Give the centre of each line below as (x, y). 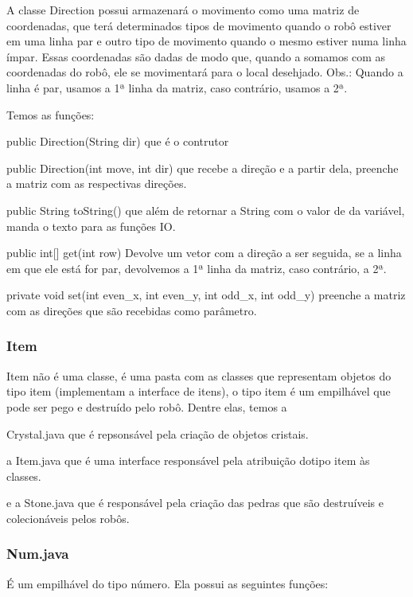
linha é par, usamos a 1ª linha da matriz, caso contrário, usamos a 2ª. (177, 87)
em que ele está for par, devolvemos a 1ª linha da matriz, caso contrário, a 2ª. (197, 268)
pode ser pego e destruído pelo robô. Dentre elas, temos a (147, 406)
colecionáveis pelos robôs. (68, 518)
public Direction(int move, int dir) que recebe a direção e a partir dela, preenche (203, 168)
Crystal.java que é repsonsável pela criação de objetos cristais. (158, 433)
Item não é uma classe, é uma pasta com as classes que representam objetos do (199, 375)
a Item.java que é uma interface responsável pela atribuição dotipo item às (188, 460)
